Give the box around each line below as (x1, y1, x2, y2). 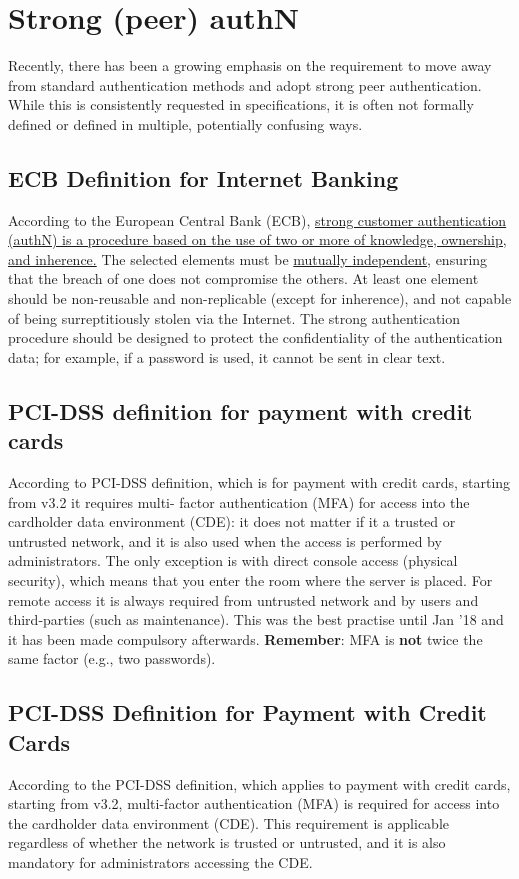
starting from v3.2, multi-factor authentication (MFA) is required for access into (8, 793, 500, 814)
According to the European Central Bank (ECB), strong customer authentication (8, 209, 507, 230)
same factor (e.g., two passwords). (8, 648, 216, 669)
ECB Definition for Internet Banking (8, 162, 399, 193)
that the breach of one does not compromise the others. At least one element (8, 268, 479, 289)
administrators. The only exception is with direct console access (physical (8, 550, 458, 571)
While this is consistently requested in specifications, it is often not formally (8, 94, 474, 115)
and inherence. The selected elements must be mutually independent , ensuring (8, 248, 488, 269)
